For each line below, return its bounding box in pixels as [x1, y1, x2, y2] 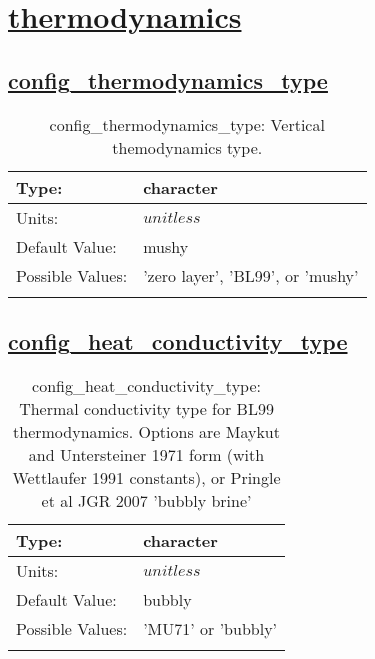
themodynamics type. [112, 135, 263, 159]
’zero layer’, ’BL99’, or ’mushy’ [143, 263, 359, 287]
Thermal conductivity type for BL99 [19, 396, 274, 420]
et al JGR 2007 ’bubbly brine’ [41, 488, 252, 512]
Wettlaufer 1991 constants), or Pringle [12, 465, 281, 489]
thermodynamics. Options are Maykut [13, 419, 280, 443]
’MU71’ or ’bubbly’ [143, 616, 278, 640]
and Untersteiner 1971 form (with [28, 442, 265, 466]
